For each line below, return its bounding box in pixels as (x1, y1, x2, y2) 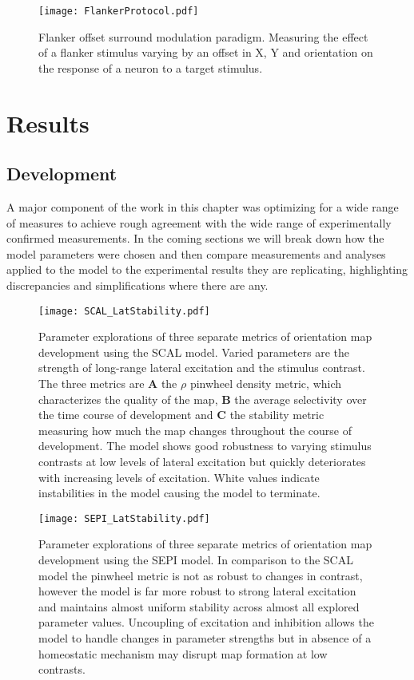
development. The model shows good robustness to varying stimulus (38, 437, 372, 454)
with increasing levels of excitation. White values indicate (38, 468, 320, 485)
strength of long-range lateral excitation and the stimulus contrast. (38, 359, 365, 376)
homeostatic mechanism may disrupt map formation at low (38, 645, 328, 662)
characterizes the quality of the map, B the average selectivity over (38, 390, 367, 407)
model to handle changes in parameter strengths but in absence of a (38, 629, 372, 646)
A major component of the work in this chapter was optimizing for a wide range (6, 199, 399, 215)
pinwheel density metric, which (189, 375, 342, 392)
